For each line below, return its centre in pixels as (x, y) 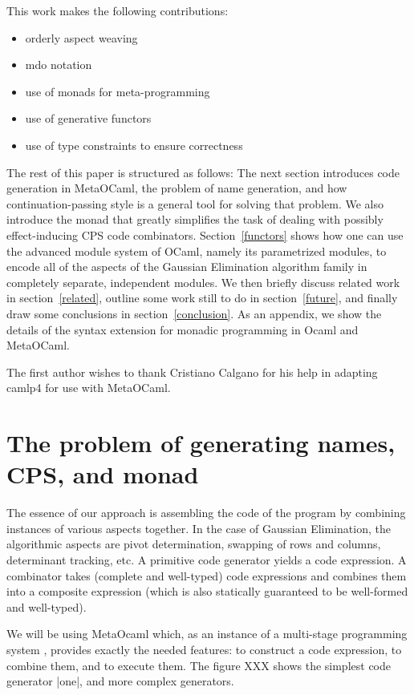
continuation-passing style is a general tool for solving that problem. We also (195, 203)
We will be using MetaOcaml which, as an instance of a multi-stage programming (207, 634)
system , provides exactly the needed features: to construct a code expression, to (204, 649)
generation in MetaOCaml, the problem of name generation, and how (177, 188)
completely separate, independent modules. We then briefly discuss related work (203, 282)
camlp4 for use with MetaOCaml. (89, 388)
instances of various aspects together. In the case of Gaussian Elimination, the (199, 528)
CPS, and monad (103, 474)
